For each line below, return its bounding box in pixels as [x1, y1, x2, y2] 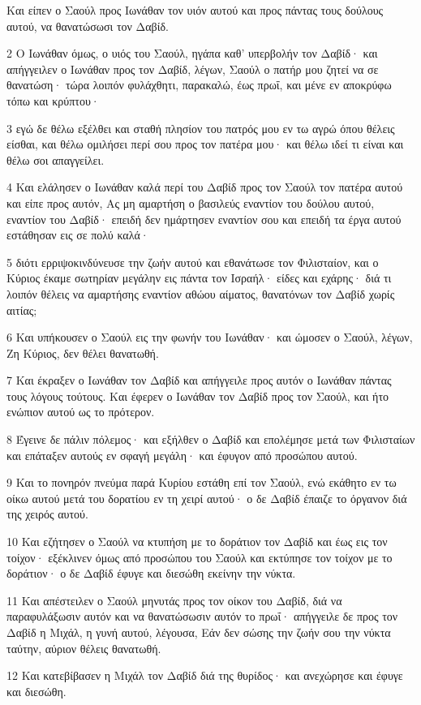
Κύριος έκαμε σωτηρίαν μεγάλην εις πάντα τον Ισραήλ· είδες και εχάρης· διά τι [6, 269, 392, 286]
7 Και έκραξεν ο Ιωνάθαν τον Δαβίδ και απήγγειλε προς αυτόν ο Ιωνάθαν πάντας [6, 372, 392, 389]
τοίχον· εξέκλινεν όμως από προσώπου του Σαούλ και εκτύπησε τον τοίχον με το [6, 548, 393, 565]
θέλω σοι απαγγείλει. [6, 151, 105, 168]
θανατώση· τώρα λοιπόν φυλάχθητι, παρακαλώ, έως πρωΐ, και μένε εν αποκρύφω [6, 76, 392, 93]
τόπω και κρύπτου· [6, 92, 100, 109]
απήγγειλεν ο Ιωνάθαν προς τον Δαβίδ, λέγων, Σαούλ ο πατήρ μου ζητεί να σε [6, 60, 379, 77]
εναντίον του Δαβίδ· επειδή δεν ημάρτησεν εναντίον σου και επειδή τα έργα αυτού [6, 210, 402, 227]
